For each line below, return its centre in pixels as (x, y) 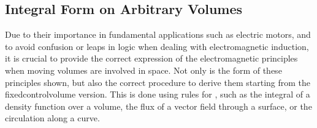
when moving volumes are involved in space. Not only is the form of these (143, 70)
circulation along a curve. (52, 118)
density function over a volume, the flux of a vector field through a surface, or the (158, 106)
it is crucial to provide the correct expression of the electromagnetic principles (151, 58)
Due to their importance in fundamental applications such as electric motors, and (158, 34)
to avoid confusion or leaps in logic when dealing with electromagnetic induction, (157, 46)
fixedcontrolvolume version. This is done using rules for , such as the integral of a (158, 94)
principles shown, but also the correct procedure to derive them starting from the (158, 82)
